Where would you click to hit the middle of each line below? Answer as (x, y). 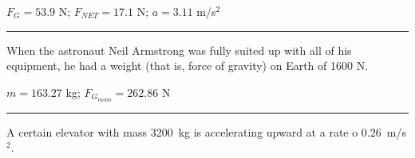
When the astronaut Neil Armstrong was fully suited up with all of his (179, 50)
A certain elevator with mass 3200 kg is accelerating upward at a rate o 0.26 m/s (206, 131)
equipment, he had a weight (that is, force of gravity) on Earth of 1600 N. (188, 66)
